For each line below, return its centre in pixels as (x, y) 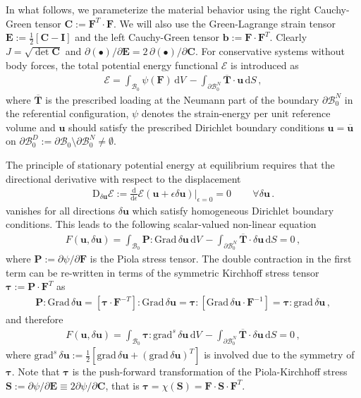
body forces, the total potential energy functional (112, 65)
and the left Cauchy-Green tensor (147, 37)
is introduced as (265, 65)
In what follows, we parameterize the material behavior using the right (158, 9)
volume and (31, 127)
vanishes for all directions (61, 210)
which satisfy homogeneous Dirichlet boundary (233, 210)
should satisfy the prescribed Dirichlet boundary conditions (196, 127)
